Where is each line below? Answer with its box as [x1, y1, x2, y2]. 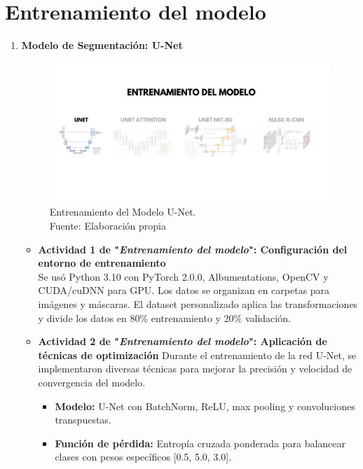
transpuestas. [55, 412, 111, 427]
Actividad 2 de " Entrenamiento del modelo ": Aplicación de [38, 334, 327, 349]
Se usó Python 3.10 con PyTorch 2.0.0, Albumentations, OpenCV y [38, 269, 329, 283]
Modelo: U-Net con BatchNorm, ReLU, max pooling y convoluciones [55, 398, 355, 413]
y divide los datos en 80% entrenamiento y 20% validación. [38, 310, 291, 325]
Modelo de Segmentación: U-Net [21, 38, 183, 52]
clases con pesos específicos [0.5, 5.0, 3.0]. [55, 449, 232, 464]
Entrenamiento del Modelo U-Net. [49, 204, 196, 219]
